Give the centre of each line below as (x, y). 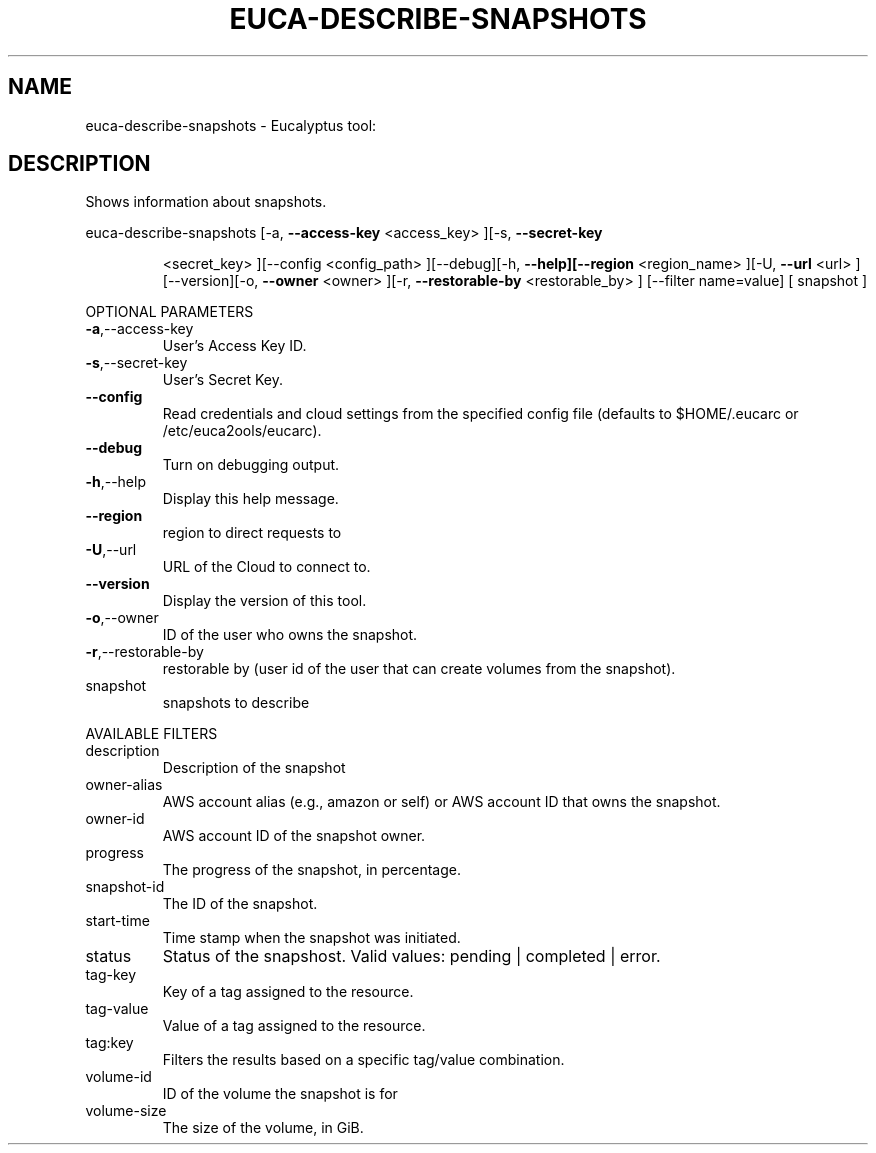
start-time (117, 921)
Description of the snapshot (254, 768)
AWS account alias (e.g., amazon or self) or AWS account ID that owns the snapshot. (441, 802)
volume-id (118, 1077)
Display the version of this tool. (264, 601)
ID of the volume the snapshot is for (280, 1094)
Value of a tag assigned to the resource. (294, 1026)
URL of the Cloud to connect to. (266, 567)
